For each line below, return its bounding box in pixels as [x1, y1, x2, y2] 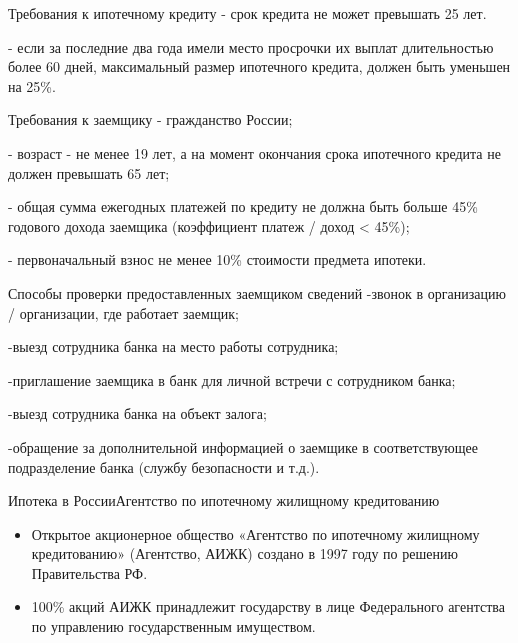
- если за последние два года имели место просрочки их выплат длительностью [8, 36, 494, 57]
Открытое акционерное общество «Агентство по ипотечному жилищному [31, 523, 480, 544]
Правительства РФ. [31, 562, 148, 583]
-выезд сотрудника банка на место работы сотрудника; [8, 336, 339, 357]
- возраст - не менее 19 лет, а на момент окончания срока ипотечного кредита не [8, 142, 501, 163]
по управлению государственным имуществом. [31, 616, 316, 637]
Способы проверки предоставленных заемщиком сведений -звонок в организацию [8, 282, 506, 303]
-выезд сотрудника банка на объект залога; [8, 403, 267, 424]
